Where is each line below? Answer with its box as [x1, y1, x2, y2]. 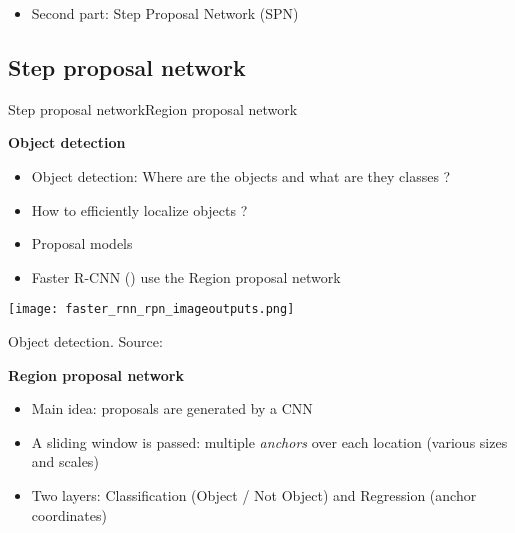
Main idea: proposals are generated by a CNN [31, 398, 313, 419]
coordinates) [31, 504, 107, 525]
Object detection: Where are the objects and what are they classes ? [31, 165, 451, 186]
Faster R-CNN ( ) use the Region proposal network [31, 266, 341, 287]
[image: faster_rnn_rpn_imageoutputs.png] [8, 302, 295, 317]
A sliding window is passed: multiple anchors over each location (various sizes [31, 431, 508, 452]
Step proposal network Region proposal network [8, 98, 298, 119]
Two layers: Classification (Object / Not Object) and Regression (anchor [31, 484, 477, 505]
